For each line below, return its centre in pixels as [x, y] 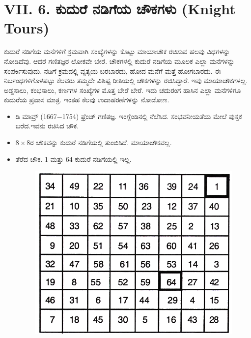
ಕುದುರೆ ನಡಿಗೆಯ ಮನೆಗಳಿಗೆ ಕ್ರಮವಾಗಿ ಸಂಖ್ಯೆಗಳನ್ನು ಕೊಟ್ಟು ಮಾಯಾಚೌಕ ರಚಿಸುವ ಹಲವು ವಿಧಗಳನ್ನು [117, 51]
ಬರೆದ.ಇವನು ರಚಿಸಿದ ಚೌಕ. [47, 126]
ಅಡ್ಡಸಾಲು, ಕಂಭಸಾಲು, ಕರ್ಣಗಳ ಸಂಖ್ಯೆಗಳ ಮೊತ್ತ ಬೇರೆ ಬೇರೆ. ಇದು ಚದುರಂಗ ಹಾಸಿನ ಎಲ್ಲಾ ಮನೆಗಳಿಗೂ [123, 90]
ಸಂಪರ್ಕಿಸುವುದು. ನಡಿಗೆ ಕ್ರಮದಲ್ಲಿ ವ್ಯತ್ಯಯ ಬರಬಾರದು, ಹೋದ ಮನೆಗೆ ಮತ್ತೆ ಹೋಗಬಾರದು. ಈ [112, 71]
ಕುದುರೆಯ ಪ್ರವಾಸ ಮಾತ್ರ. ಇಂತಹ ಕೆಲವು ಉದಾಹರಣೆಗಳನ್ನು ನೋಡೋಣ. [87, 100]
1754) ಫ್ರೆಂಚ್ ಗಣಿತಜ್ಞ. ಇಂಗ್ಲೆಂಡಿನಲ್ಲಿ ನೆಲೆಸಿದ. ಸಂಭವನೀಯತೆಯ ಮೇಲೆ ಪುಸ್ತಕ [152, 116]
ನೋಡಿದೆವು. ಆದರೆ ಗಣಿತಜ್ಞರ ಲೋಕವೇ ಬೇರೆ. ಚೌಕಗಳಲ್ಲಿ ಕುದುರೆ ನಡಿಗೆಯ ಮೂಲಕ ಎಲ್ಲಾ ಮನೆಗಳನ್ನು [119, 61]
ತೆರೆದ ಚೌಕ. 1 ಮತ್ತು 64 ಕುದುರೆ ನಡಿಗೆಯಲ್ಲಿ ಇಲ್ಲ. [73, 159]
